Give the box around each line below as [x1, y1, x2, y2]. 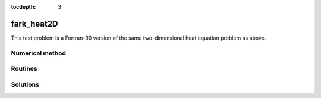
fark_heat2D [11, 18, 58, 29]
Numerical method [11, 49, 67, 57]
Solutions [11, 80, 40, 89]
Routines [11, 65, 38, 73]
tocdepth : [11, 4, 36, 10]
